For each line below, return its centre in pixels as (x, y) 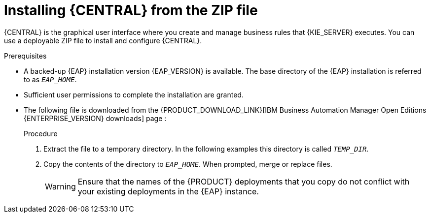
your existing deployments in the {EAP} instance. (168, 191)
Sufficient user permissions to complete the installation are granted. (134, 94)
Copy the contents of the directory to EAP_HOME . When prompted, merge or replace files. (188, 164)
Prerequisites (25, 56)
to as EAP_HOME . (50, 79)
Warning (60, 186)
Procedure (41, 133)
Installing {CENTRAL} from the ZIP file (131, 10)
